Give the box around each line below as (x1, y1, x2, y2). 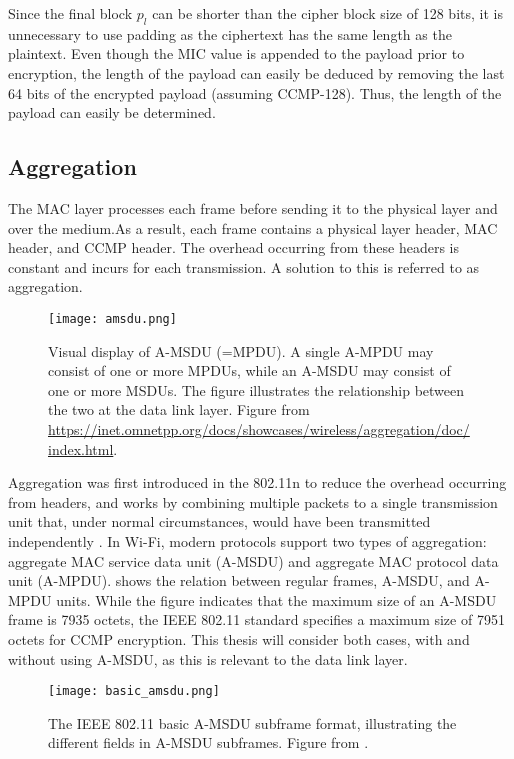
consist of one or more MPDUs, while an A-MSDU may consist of (48, 360, 451, 381)
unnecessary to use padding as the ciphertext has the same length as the (8, 23, 452, 44)
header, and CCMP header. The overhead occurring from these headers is (8, 237, 460, 258)
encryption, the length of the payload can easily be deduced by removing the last (8, 62, 505, 83)
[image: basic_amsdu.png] (48, 684, 220, 699)
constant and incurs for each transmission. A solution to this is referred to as (8, 256, 480, 277)
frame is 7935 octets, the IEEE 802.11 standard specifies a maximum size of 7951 (8, 609, 505, 630)
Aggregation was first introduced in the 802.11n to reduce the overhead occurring (8, 472, 507, 493)
